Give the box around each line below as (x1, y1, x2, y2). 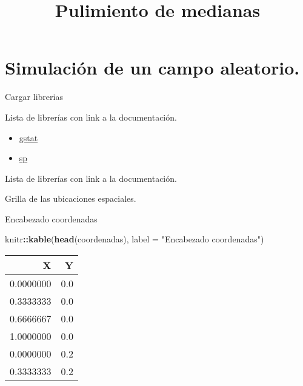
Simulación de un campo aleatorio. (5, 55, 300, 80)
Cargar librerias (5, 90, 63, 103)
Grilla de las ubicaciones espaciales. (5, 192, 136, 205)
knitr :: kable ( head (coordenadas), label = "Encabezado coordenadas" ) (5, 233, 264, 245)
